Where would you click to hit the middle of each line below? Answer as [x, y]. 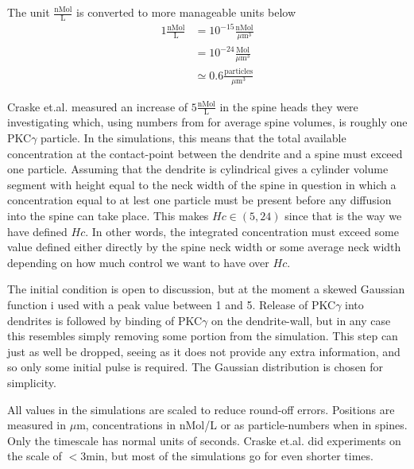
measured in [37, 425]
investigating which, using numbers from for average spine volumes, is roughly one [207, 122]
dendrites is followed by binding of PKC [105, 320]
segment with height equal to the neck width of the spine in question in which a [202, 184]
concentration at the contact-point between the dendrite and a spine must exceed [205, 153]
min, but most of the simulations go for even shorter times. [230, 456]
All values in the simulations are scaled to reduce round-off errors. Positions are [201, 409]
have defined [37, 231]
